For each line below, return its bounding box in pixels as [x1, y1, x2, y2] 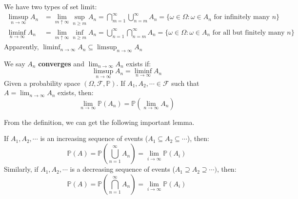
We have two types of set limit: [4, 1, 97, 11]
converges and [38, 58, 84, 68]
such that [171, 78, 199, 88]
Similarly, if [4, 164, 39, 174]
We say [4, 58, 25, 68]
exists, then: [57, 87, 94, 98]
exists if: [126, 58, 151, 68]
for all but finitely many [212, 29, 285, 36]
